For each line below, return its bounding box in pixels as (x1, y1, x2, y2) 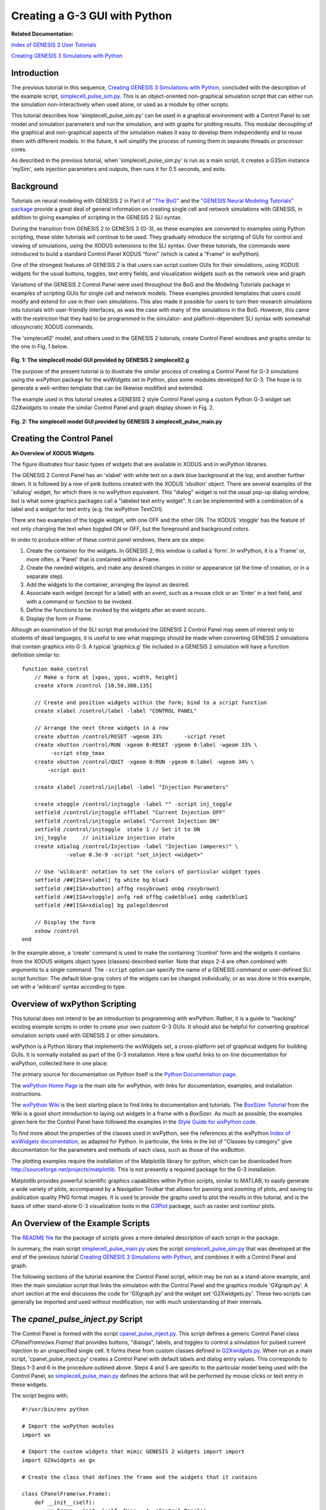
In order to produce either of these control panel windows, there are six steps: (11, 536, 205, 544)
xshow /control (34, 927, 80, 934)
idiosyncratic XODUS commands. (11, 323, 94, 330)
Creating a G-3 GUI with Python (11, 9, 172, 22)
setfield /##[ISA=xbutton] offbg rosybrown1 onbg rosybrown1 (34, 885, 220, 892)
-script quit (47, 767, 86, 774)
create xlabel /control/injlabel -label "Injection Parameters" (34, 784, 229, 791)
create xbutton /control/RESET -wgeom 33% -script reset (34, 733, 226, 740)
